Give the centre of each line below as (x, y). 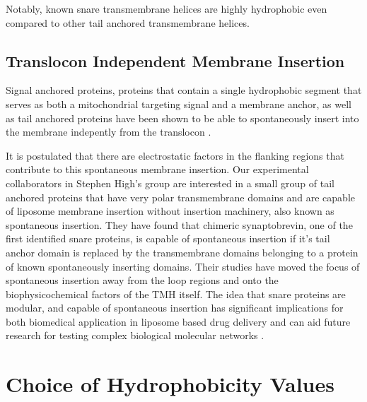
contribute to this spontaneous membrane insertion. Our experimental (157, 169)
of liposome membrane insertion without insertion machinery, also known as (170, 211)
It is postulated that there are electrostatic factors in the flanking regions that (175, 155)
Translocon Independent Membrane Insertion (175, 60)
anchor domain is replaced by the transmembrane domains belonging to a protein (182, 252)
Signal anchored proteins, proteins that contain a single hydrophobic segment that (184, 90)
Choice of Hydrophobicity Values (170, 384)
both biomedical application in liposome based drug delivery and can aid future (178, 321)
